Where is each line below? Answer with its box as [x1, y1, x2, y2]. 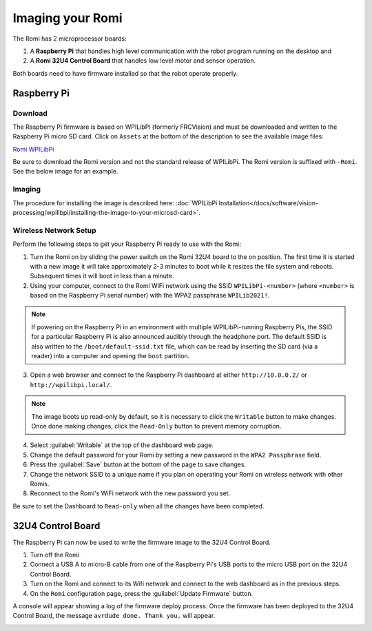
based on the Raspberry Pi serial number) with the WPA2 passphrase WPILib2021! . [30, 291, 270, 300]
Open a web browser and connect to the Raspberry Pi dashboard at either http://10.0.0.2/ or [30, 371, 308, 379]
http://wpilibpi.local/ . [30, 380, 112, 389]
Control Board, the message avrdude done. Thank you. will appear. [12, 612, 216, 620]
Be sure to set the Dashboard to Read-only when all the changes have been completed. [12, 501, 265, 510]
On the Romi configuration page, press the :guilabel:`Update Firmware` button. [30, 589, 254, 597]
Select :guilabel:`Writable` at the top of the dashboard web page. [30, 441, 214, 449]
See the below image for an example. [12, 167, 118, 176]
